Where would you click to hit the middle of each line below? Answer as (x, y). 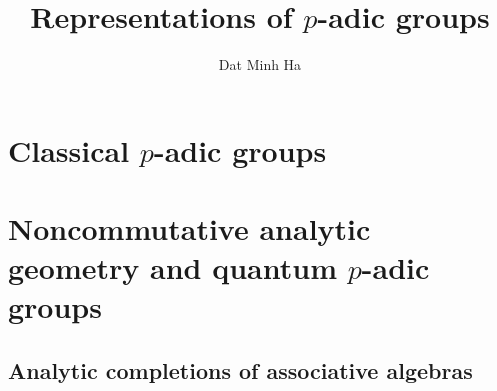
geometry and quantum (172, 267)
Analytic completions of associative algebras (240, 370)
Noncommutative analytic (189, 228)
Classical (69, 149)
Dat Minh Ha (260, 64)
